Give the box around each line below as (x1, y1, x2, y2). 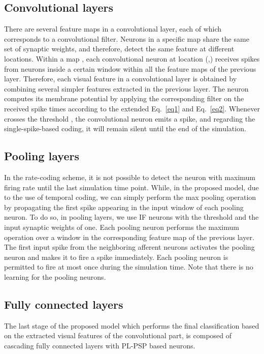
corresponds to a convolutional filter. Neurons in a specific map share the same (4, 33, 249, 44)
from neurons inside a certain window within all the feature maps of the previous (4, 63, 256, 74)
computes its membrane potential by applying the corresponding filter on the (4, 93, 244, 104)
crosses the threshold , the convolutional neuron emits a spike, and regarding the (4, 113, 255, 124)
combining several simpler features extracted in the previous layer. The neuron (4, 83, 249, 94)
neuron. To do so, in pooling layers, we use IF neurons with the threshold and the (4, 212, 259, 222)
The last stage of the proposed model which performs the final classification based (4, 320, 259, 331)
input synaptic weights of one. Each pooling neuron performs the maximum (4, 221, 239, 232)
